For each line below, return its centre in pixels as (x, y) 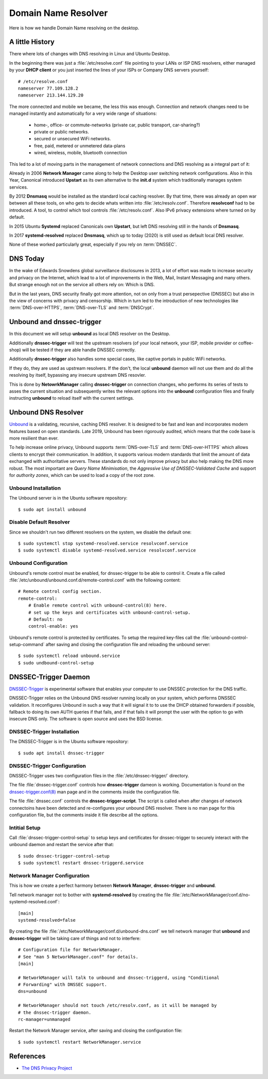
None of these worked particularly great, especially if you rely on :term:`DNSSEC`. (93, 244)
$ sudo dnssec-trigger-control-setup (64, 856)
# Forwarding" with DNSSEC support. (63, 985)
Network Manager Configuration (49, 876)
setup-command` (27, 645)
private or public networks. (62, 131)
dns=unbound (33, 991)
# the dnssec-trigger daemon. (55, 1012)
